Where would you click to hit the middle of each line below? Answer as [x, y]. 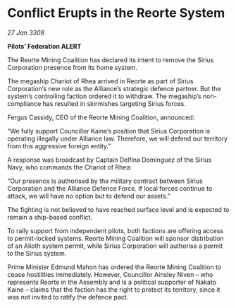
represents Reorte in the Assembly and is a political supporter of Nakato [112, 282]
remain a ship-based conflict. [50, 217]
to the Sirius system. [37, 253]
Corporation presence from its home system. [73, 67]
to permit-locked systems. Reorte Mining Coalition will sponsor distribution [116, 238]
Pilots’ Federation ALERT [44, 46]
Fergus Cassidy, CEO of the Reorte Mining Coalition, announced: [101, 117]
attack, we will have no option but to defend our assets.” [89, 196]
